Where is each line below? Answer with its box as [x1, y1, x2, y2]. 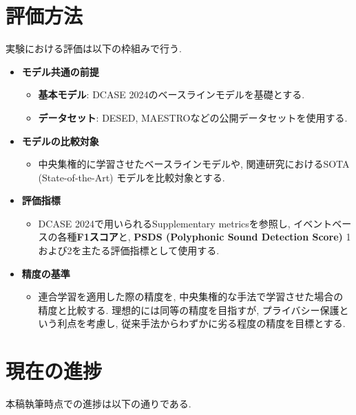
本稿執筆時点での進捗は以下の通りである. [6, 396, 191, 411]
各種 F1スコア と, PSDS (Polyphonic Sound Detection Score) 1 [57, 229, 351, 244]
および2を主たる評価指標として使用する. [38, 243, 220, 258]
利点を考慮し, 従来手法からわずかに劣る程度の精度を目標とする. [57, 316, 346, 330]
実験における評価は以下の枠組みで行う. [6, 41, 182, 56]
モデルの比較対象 [21, 133, 99, 148]
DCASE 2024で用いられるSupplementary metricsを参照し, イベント [38, 216, 333, 230]
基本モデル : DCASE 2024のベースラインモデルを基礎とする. [38, 87, 305, 102]
